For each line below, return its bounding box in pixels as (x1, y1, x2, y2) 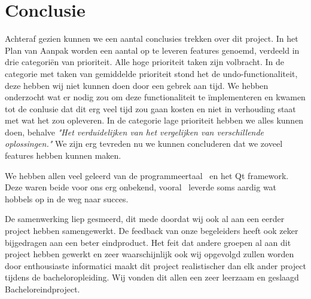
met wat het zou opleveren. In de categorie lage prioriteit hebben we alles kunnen (5, 114, 304, 127)
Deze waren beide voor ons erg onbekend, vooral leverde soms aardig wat (5, 181, 277, 193)
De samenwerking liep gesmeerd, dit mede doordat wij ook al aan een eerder (5, 212, 285, 225)
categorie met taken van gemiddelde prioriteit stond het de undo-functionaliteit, (5, 67, 298, 79)
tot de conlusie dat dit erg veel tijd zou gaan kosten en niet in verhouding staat (5, 102, 296, 115)
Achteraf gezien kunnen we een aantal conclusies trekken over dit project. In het (5, 32, 298, 45)
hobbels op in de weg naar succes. (5, 192, 129, 205)
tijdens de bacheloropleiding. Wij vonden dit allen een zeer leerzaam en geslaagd (5, 271, 299, 283)
